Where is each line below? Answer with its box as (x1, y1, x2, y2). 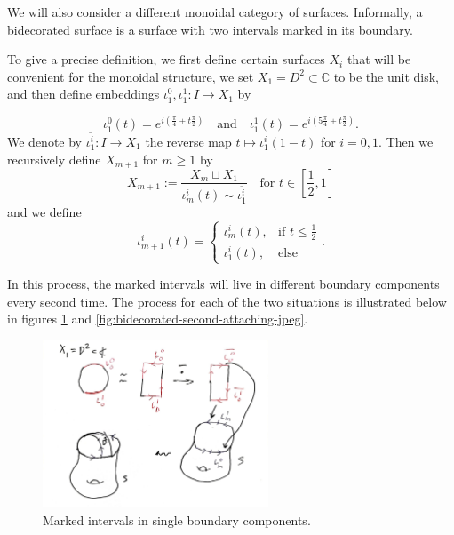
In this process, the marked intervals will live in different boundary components (7, 275, 440, 293)
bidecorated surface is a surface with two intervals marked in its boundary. (7, 20, 413, 38)
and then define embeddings (7, 84, 160, 103)
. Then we (378, 132, 434, 150)
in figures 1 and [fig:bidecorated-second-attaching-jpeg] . (7, 309, 308, 328)
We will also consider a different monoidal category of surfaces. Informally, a (7, 3, 423, 20)
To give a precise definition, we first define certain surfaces (7, 50, 325, 68)
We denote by (7, 132, 82, 150)
